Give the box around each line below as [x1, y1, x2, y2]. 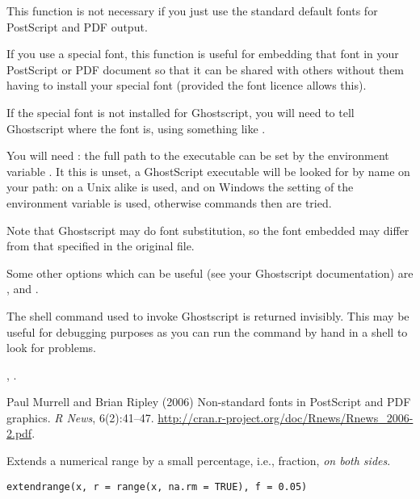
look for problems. [6, 339, 97, 356]
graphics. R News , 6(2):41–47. [6, 409, 154, 426]
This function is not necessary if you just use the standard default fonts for [6, 2, 378, 19]
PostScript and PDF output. [6, 18, 148, 35]
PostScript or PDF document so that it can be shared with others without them [6, 61, 405, 78]
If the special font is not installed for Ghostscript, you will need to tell [6, 103, 355, 120]
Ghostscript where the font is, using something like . [6, 120, 266, 136]
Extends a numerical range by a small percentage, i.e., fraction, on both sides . [6, 452, 391, 469]
